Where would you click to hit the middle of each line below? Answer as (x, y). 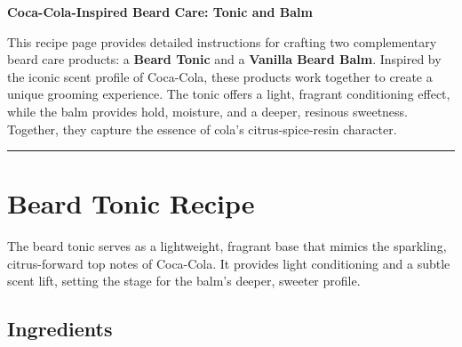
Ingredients (60, 329)
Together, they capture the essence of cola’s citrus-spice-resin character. (202, 129)
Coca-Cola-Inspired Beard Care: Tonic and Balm (160, 12)
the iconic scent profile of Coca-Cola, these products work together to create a (220, 76)
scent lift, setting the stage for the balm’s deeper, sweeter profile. (184, 281)
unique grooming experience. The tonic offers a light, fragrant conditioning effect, (229, 94)
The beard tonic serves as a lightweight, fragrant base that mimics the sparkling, (227, 246)
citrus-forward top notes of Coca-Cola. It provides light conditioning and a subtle (229, 263)
